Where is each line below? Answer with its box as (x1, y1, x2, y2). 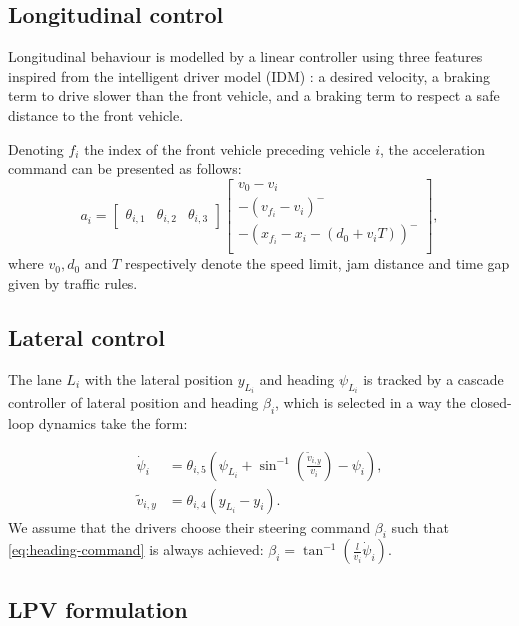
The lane (8, 368, 62, 389)
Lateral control (8, 321, 165, 352)
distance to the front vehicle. (8, 104, 184, 125)
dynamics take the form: (38, 412, 188, 433)
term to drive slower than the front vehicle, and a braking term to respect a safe (8, 85, 500, 106)
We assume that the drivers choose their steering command (8, 516, 371, 537)
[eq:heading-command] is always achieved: (8, 539, 264, 560)
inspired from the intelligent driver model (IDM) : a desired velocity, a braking (8, 65, 491, 86)
